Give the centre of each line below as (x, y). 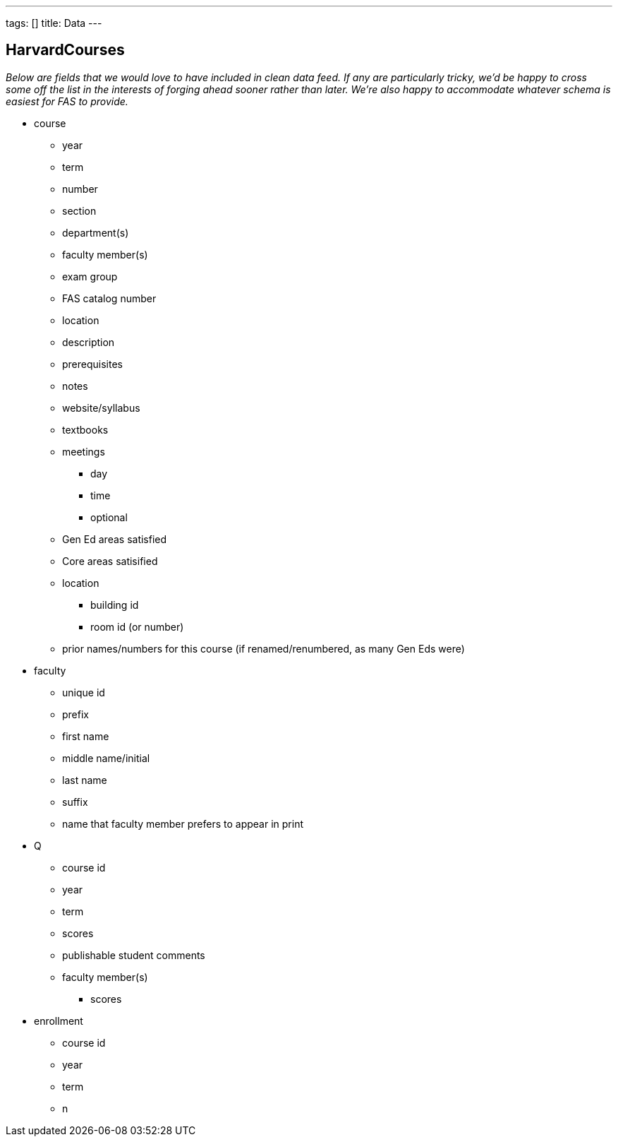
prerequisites (92, 364)
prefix (75, 714)
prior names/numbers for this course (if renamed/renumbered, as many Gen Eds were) (263, 648)
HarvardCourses (65, 50)
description (89, 342)
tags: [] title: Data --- (54, 23)
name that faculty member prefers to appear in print (183, 823)
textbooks (85, 429)
